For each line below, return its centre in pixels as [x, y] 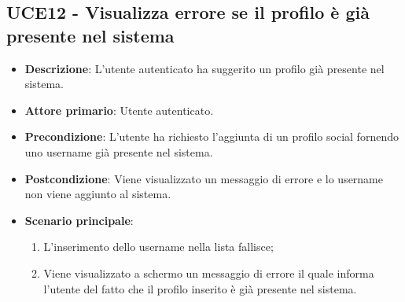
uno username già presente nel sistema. [119, 151]
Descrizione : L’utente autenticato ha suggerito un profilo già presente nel [204, 68]
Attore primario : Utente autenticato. [119, 110]
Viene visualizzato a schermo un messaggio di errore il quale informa [209, 273]
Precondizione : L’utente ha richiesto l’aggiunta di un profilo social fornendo [212, 136]
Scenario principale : [79, 220]
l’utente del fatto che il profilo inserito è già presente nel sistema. [200, 288]
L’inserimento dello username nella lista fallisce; [158, 247]
